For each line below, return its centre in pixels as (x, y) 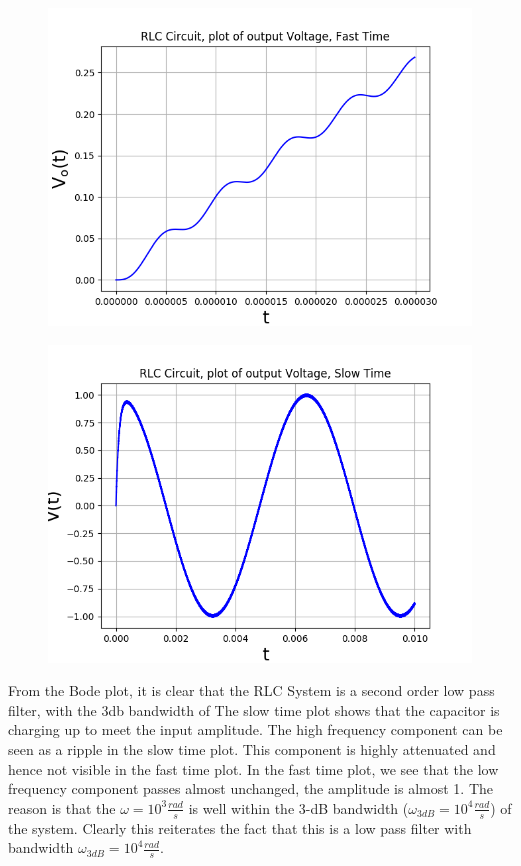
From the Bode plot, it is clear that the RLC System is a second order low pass (251, 690)
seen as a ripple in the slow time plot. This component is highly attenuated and (252, 748)
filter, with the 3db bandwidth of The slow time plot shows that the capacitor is (254, 709)
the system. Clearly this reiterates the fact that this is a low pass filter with (240, 827)
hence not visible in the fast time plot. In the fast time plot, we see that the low (253, 768)
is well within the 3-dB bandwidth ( (298, 807)
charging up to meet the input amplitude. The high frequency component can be (255, 729)
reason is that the (62, 807)
